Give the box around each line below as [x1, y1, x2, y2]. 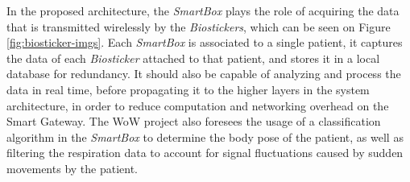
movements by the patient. [6, 159, 139, 176]
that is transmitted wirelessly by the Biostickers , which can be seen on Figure [6, 18, 391, 35]
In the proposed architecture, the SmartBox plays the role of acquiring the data [6, 2, 400, 19]
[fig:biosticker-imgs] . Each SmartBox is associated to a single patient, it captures [6, 34, 403, 51]
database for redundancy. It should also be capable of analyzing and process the [6, 65, 401, 82]
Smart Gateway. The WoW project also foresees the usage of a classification [6, 113, 381, 130]
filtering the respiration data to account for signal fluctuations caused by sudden [6, 144, 404, 161]
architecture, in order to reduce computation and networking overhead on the [6, 97, 389, 114]
